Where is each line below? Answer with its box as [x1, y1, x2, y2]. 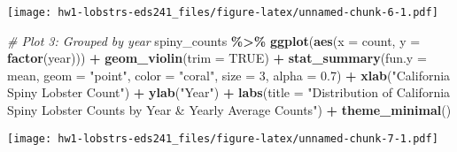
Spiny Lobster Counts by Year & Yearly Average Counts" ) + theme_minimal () [7, 101, 452, 119]
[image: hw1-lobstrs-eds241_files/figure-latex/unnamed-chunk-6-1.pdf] [7, 6, 438, 19]
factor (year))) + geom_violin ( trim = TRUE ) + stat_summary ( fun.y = [7, 49, 427, 67]
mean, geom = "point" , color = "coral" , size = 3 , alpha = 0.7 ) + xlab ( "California [7, 65, 451, 84]
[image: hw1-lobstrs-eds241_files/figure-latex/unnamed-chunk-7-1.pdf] [7, 132, 438, 145]
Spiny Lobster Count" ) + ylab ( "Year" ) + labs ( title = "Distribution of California [7, 83, 451, 102]
